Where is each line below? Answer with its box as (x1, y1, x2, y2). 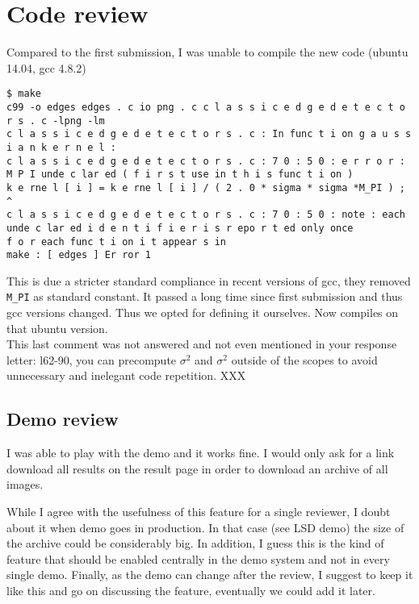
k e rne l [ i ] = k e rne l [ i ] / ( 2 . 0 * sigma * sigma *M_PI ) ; (6, 181, 405, 194)
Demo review (6, 406, 119, 431)
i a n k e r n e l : (6, 141, 117, 153)
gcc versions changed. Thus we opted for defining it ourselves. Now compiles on (6, 304, 399, 321)
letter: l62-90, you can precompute (6, 351, 177, 368)
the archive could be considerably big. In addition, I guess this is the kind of (6, 535, 384, 552)
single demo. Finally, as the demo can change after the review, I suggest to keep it (6, 566, 413, 583)
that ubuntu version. (6, 319, 108, 336)
